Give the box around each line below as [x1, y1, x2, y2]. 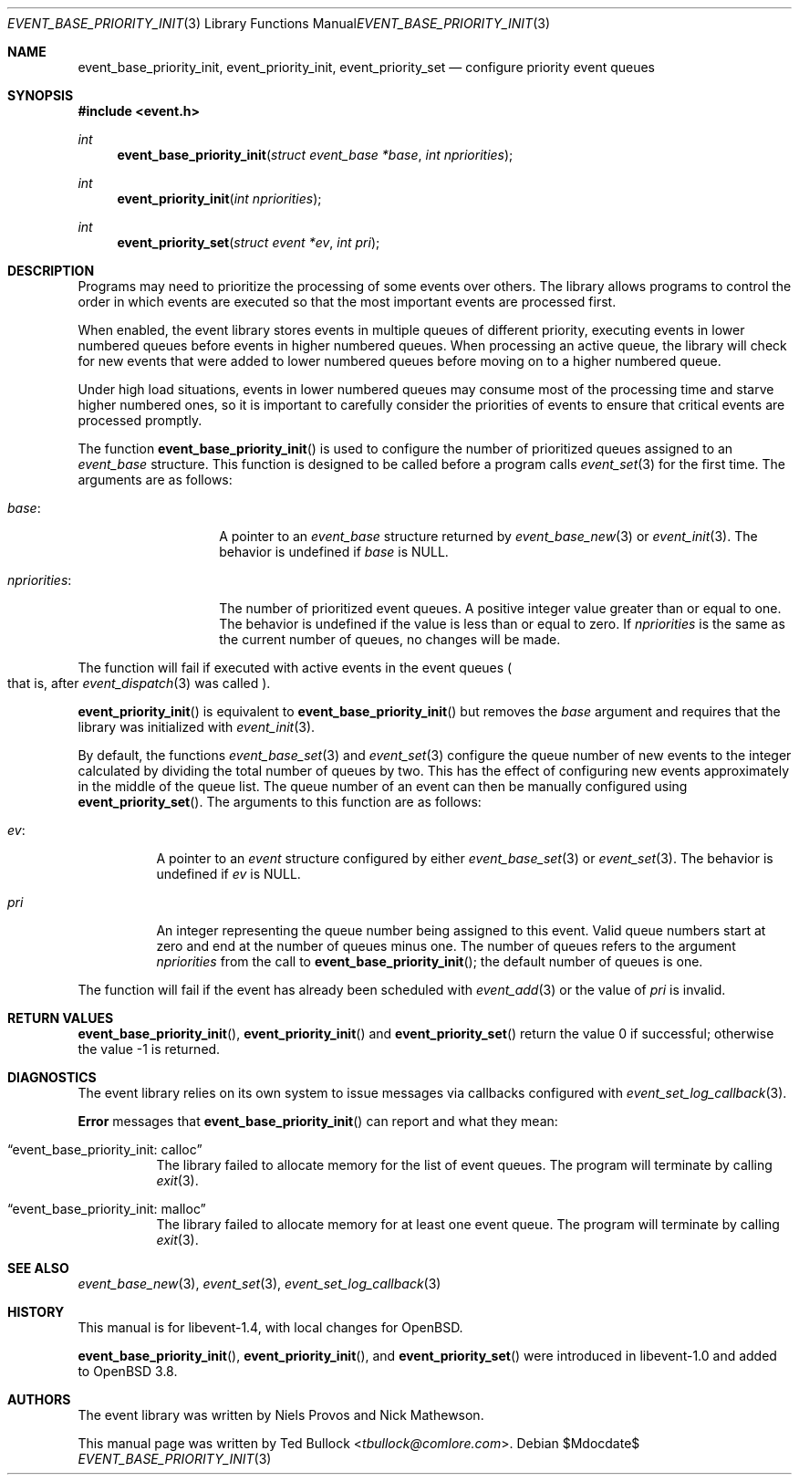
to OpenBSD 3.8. [78, 1363, 178, 1379]
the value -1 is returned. [78, 1041, 221, 1057]
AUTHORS [7, 1392, 71, 1407]
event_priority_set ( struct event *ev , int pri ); [117, 235, 380, 250]
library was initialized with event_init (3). [78, 719, 316, 735]
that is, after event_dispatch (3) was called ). [7, 675, 271, 691]
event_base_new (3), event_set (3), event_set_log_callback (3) [78, 1276, 441, 1291]
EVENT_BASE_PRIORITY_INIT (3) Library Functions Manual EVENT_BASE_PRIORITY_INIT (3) [7, 16, 551, 31]
